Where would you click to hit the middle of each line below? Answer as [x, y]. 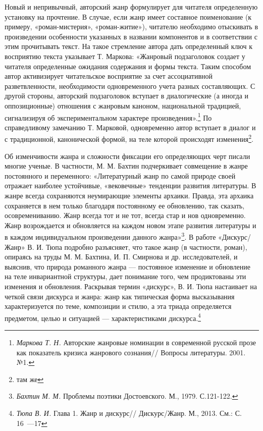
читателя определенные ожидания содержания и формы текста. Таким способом [128, 66]
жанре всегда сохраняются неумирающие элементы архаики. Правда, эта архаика [129, 195]
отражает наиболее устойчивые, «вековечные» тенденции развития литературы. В [130, 185]
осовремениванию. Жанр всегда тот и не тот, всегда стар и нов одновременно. [125, 215]
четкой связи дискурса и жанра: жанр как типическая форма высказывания [120, 296]
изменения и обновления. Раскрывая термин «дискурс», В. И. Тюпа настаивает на [131, 286]
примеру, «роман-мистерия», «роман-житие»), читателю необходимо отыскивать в [131, 26]
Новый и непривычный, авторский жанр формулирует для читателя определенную [131, 7]
